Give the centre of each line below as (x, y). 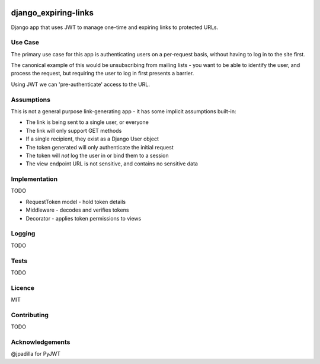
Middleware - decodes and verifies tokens (77, 210)
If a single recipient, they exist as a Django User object (92, 139)
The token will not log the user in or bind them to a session (97, 155)
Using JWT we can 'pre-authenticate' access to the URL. (81, 84)
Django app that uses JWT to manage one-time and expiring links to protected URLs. (115, 27)
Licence (23, 288)
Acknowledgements (41, 342)
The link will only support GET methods (74, 130)
